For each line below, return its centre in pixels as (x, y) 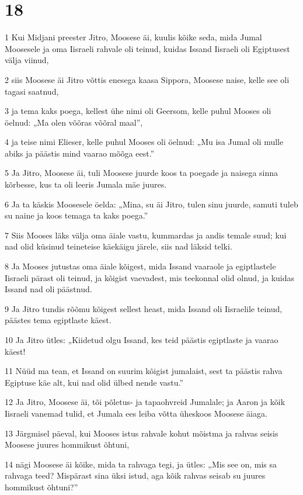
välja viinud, (27, 60)
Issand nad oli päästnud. (48, 289)
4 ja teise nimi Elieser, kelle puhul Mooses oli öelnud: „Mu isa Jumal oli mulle (144, 142)
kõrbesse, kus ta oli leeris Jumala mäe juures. (86, 184)
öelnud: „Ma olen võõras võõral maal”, (74, 122)
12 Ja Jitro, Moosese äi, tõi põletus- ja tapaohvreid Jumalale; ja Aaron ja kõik (145, 402)
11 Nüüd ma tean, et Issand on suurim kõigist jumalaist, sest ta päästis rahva (144, 371)
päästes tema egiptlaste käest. (58, 320)
